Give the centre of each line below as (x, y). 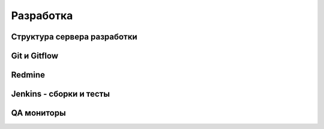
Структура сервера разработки (74, 37)
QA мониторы (38, 113)
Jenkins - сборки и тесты (61, 94)
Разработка (42, 16)
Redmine (28, 75)
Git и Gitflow (35, 56)
